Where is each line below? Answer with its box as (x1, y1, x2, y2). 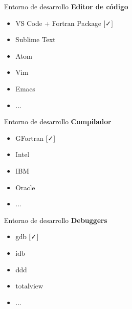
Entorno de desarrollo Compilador (4, 116, 111, 127)
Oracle (15, 182, 35, 192)
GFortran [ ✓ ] (15, 132, 56, 143)
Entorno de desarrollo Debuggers (4, 215, 108, 225)
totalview (15, 281, 44, 291)
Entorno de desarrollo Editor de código (4, 1, 129, 11)
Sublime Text (15, 34, 56, 44)
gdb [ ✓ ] (15, 231, 39, 242)
